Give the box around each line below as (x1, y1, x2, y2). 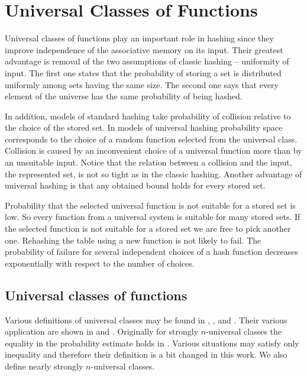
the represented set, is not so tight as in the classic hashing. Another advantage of (5, 167, 302, 180)
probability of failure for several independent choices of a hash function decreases (5, 245, 299, 258)
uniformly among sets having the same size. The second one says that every (5, 78, 279, 90)
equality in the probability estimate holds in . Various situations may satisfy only (5, 336, 299, 349)
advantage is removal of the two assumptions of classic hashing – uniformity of (5, 55, 289, 67)
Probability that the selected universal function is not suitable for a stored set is (5, 199, 296, 211)
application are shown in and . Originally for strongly (5, 325, 199, 338)
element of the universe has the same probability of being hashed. (5, 90, 243, 102)
